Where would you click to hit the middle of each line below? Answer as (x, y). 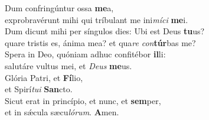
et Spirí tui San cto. (39, 89)
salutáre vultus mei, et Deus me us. (68, 65)
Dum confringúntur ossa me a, (59, 8)
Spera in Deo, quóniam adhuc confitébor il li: (85, 54)
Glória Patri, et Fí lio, (44, 77)
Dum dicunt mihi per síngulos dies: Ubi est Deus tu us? (105, 31)
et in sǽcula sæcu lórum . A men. (62, 112)
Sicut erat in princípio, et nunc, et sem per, (83, 100)
